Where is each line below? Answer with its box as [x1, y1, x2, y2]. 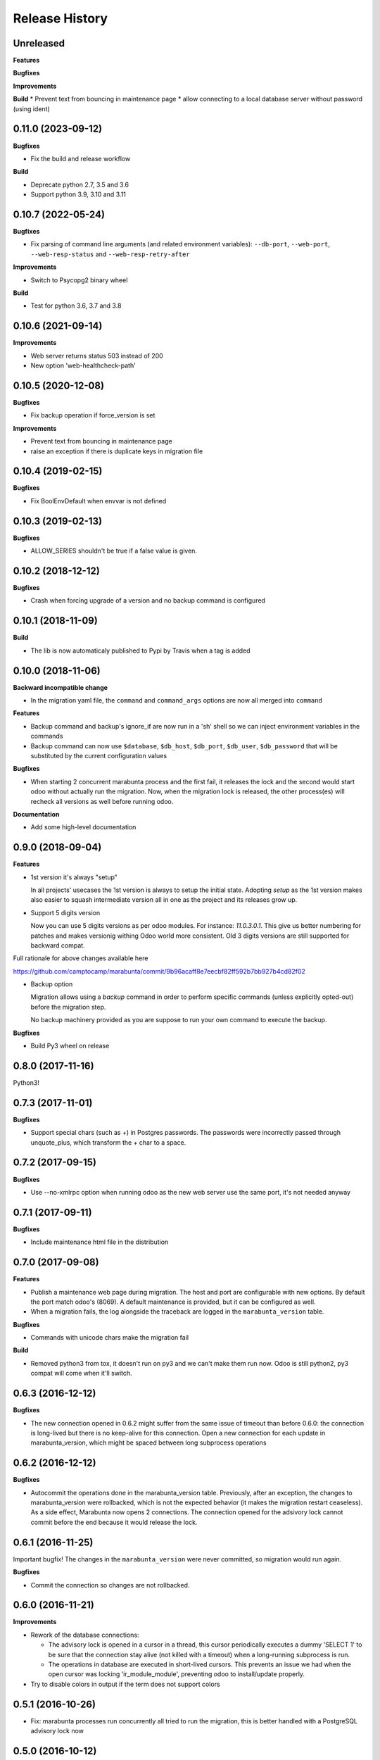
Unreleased [13, 37, 65, 49]
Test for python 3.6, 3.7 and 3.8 [30, 301, 122, 310]
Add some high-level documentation [30, 823, 137, 831]
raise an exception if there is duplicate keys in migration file [30, 447, 203, 455]
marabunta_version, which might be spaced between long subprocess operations [30, 1438, 267, 1447]
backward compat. [30, 941, 85, 950]
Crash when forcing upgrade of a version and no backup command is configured [30, 596, 265, 605]
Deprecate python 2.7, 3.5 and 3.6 [30, 180, 129, 189]
